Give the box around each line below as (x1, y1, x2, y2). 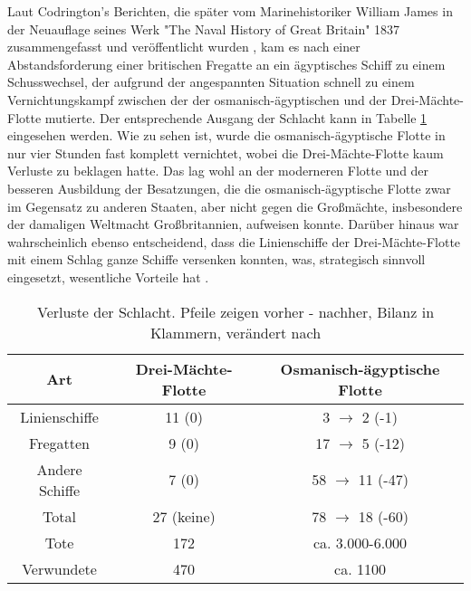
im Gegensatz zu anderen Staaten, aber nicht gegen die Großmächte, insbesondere (7, 196, 463, 215)
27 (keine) (152, 505, 216, 527)
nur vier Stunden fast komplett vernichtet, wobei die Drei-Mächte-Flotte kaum (7, 143, 444, 162)
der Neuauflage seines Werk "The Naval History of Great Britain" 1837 (7, 19, 400, 38)
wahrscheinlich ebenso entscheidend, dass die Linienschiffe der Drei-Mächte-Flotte (7, 232, 461, 251)
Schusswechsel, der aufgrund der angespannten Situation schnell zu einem (7, 72, 415, 91)
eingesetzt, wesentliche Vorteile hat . (7, 267, 209, 286)
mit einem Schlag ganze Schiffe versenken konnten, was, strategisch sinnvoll (7, 250, 426, 269)
